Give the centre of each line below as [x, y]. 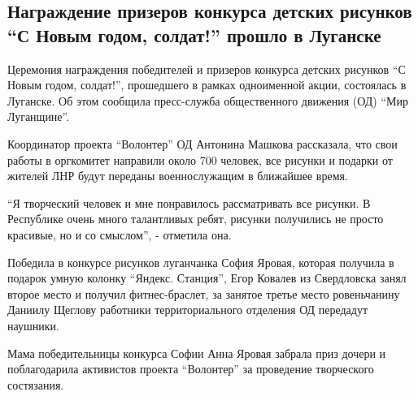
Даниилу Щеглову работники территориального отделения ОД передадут [188, 310]
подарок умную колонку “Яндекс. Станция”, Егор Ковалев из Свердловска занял [207, 278]
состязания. [36, 384]
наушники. [33, 325]
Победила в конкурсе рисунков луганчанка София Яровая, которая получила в [201, 262]
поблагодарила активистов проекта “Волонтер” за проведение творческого [191, 369]
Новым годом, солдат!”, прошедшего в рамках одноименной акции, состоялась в [207, 85]
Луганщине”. [39, 116]
